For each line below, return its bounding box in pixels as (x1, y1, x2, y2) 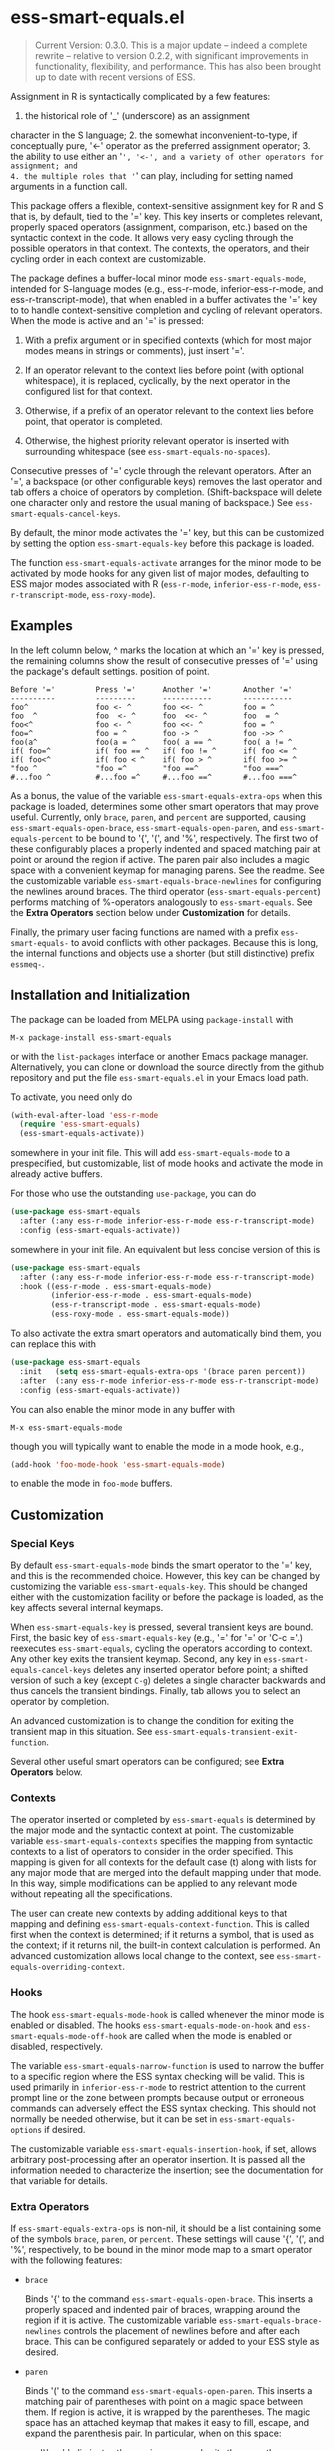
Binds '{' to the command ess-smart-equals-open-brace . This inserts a (24, 2293, 313, 2305)
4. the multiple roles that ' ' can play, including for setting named (10, 169, 294, 181)
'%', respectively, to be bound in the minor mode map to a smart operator (10, 2244, 313, 2256)
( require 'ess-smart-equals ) (19, 1119, 141, 1130)
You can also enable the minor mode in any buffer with (10, 1403, 236, 1415)
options (10, 2125, 43, 2135)
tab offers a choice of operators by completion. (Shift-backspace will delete (10, 486, 323, 498)
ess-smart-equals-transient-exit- (154, 1727, 298, 1738)
